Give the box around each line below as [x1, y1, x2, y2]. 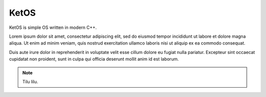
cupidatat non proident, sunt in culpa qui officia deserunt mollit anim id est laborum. [9, 56, 179, 62]
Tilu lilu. [22, 78, 38, 84]
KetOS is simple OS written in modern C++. [9, 24, 97, 30]
